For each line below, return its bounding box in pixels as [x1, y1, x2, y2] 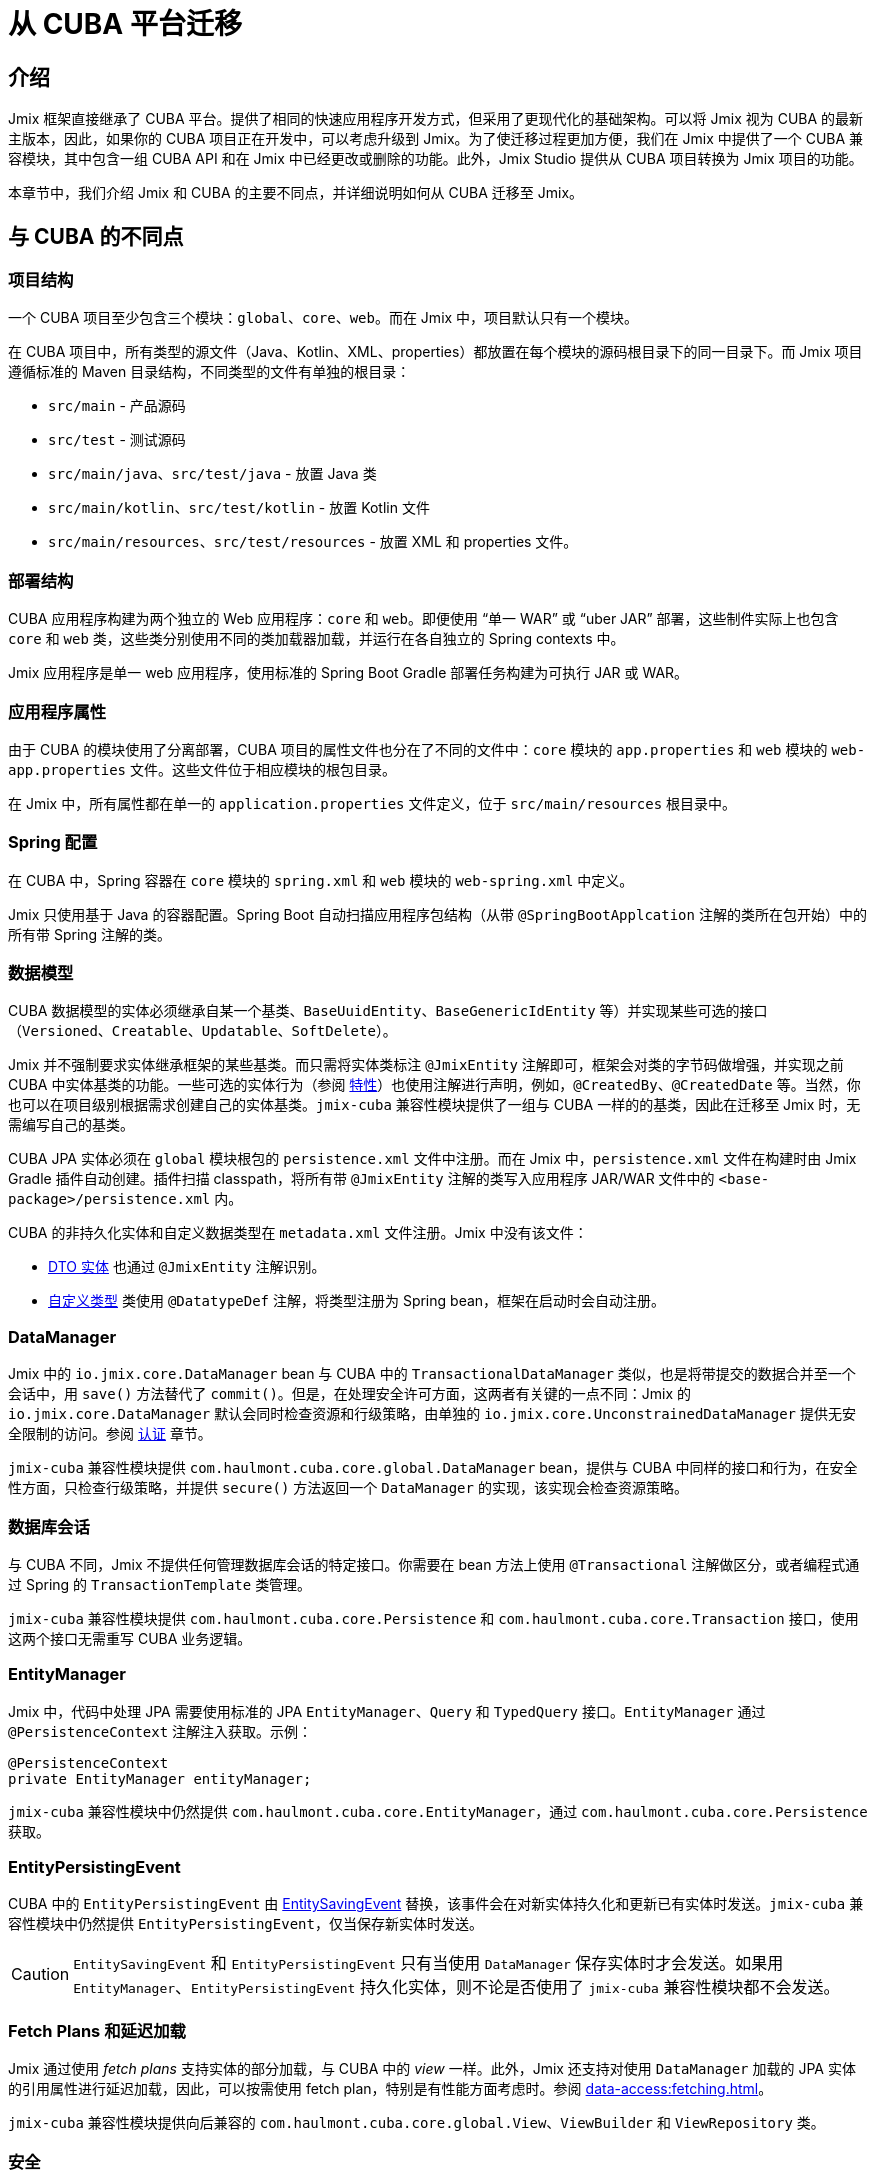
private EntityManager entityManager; [8, 1770, 312, 1787]
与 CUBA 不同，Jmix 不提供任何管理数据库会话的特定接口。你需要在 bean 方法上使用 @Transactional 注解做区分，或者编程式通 [8, 1555, 860, 1573]
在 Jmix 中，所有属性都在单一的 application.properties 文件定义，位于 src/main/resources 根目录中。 [8, 794, 737, 812]
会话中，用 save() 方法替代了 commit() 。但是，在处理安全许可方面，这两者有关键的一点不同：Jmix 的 [8, 1385, 692, 1403]
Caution [11, 1964, 70, 1985]
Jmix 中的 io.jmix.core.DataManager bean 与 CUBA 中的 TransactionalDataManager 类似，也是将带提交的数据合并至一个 [8, 1365, 856, 1383]
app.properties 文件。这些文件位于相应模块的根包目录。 [8, 760, 396, 778]
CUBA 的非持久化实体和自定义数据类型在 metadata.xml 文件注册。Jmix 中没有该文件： [8, 1224, 588, 1242]
